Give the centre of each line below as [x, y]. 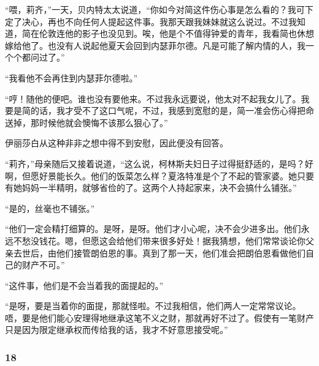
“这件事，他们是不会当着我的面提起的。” [84, 285]
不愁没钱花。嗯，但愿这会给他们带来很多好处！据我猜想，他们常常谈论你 [159, 240]
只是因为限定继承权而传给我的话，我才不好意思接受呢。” [117, 330]
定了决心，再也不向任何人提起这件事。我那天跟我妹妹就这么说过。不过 [147, 21]
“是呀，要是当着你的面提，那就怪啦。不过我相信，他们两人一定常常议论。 [153, 306]
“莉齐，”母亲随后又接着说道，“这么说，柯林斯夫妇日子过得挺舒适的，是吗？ [155, 163]
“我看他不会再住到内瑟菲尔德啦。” [71, 77]
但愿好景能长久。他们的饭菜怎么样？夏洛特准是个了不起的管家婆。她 [159, 175]
